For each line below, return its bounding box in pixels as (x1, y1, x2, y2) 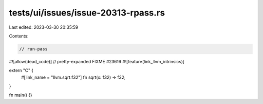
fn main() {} (9, 92, 33, 98)
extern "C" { (9, 68, 34, 73)
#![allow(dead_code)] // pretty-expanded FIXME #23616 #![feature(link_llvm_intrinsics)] (9, 58, 185, 64)
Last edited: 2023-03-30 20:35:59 (9, 24, 78, 30)
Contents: (9, 33, 29, 39)
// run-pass (19, 46, 48, 52)
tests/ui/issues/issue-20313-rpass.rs (9, 7, 165, 18)
